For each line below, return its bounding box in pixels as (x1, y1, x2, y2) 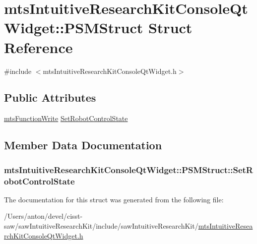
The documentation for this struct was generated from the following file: (4, 194, 224, 204)
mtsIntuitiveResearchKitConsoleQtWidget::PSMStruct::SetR (4, 163, 253, 176)
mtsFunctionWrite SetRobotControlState (4, 113, 128, 123)
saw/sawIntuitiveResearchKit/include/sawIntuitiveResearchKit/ (4, 221, 198, 231)
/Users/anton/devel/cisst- (4, 211, 83, 221)
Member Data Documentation (4, 137, 162, 153)
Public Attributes (4, 90, 96, 105)
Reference (4, 37, 73, 57)
